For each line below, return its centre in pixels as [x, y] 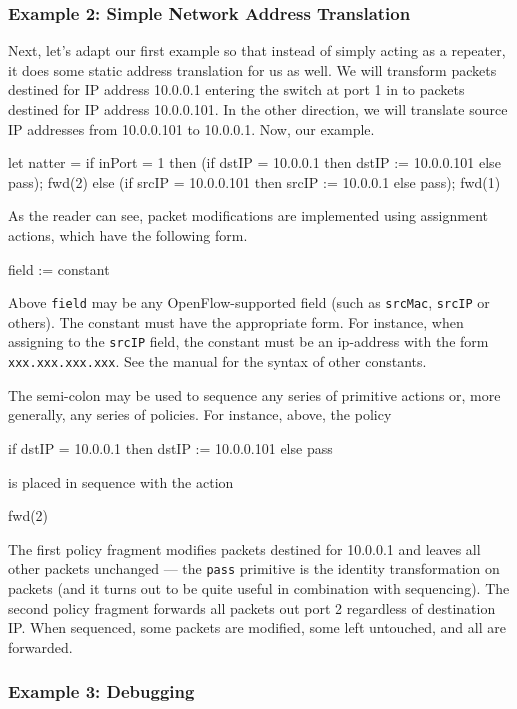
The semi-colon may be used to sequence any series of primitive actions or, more [254, 394]
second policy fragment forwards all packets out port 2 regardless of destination [252, 607]
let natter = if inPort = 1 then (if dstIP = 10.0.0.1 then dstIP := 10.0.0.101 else [254, 162]
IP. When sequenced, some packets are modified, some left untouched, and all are [257, 627]
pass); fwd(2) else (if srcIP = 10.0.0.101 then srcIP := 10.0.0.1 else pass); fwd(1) [254, 181]
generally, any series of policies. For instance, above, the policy [200, 414]
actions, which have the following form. [128, 234]
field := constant [59, 268]
